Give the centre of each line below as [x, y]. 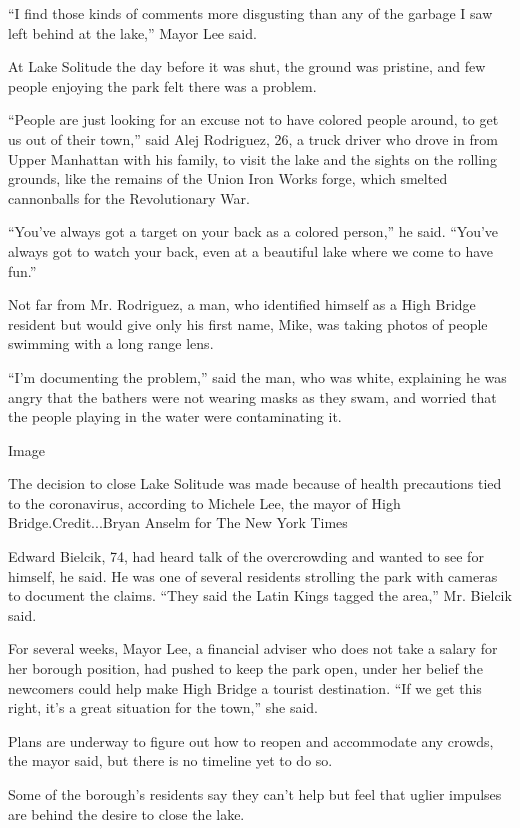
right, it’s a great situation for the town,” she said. [163, 707]
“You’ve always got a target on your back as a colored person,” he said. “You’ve [253, 231]
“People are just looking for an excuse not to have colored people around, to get [253, 119]
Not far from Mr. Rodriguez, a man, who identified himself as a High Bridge [242, 304]
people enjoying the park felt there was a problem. [162, 85]
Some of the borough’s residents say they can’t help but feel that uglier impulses [255, 794]
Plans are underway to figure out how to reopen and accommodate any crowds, [251, 740]
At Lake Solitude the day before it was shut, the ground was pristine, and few [247, 66]
